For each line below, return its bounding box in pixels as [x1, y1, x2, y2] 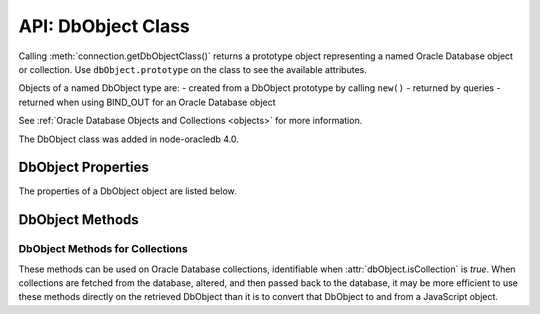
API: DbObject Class [18, 15, 190, 37]
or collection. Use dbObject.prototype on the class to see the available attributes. [18, 63, 367, 75]
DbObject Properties [18, 159, 149, 176]
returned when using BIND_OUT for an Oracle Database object [18, 96, 276, 108]
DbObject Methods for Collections [18, 242, 189, 256]
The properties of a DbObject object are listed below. [18, 185, 237, 197]
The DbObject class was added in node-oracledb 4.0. [18, 133, 240, 145]
